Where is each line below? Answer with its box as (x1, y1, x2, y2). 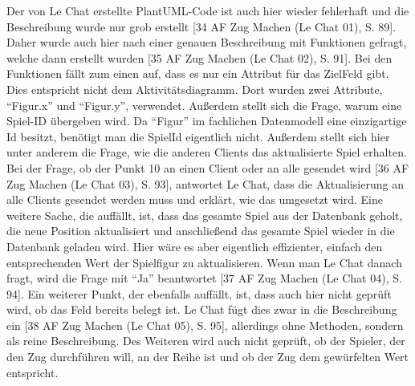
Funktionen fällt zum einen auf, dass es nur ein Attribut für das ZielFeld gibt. (6, 65, 389, 82)
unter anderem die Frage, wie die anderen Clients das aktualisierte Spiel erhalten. (6, 144, 407, 160)
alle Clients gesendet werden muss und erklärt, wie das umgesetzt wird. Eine (6, 191, 383, 208)
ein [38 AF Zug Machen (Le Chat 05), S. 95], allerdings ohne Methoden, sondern (6, 316, 404, 333)
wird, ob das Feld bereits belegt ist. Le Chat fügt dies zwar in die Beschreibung (6, 301, 397, 318)
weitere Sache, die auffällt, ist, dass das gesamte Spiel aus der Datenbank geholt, (6, 206, 403, 223)
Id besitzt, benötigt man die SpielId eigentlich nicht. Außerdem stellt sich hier (6, 128, 390, 144)
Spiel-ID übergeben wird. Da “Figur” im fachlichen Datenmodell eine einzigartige (6, 112, 407, 129)
